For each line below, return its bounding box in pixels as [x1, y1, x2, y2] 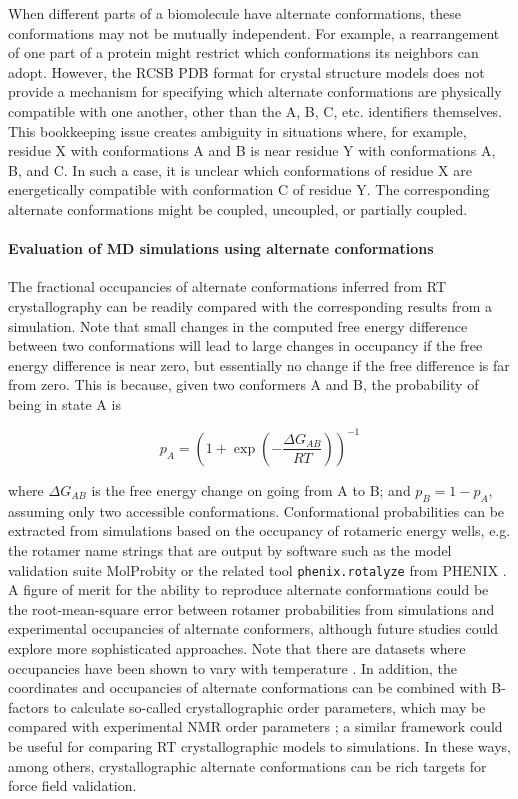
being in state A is [8, 393, 121, 414]
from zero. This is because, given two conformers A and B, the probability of [8, 374, 479, 395]
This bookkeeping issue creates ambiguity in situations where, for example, [8, 120, 467, 141]
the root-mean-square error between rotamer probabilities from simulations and [8, 598, 495, 619]
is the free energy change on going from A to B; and [91, 479, 411, 500]
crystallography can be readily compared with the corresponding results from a [8, 295, 493, 316]
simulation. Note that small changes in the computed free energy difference [8, 315, 468, 336]
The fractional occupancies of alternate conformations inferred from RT [8, 276, 447, 297]
